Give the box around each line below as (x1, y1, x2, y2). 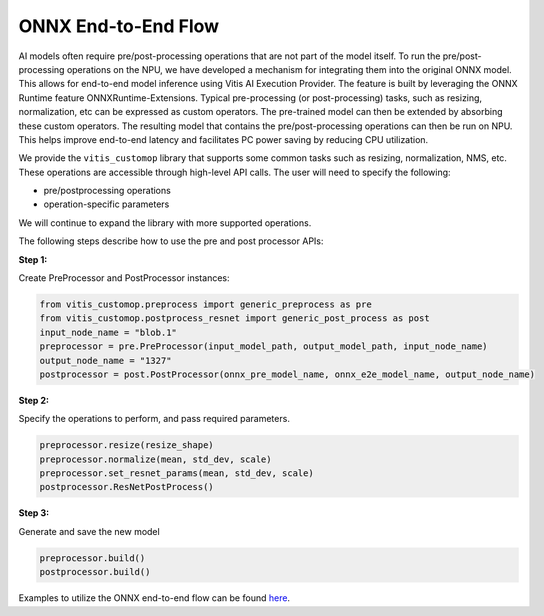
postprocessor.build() (39, 566, 151, 578)
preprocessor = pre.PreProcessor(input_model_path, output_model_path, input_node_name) (39, 341, 489, 352)
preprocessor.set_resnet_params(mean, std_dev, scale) (39, 468, 314, 479)
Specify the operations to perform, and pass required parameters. (18, 413, 290, 425)
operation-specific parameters (43, 198, 170, 210)
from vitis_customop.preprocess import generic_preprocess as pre (39, 299, 372, 310)
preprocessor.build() (39, 552, 146, 564)
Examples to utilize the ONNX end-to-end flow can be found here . (18, 592, 290, 604)
